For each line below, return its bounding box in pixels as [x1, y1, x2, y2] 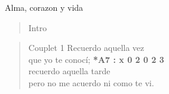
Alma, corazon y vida [5, 1, 84, 13]
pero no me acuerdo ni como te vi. [28, 76, 154, 89]
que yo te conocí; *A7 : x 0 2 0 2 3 [28, 53, 164, 65]
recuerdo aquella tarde [28, 65, 110, 77]
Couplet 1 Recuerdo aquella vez [28, 41, 145, 54]
